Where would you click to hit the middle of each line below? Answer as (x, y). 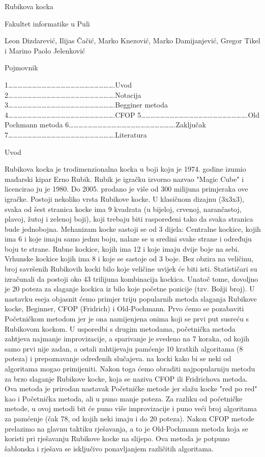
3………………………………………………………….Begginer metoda (86, 105)
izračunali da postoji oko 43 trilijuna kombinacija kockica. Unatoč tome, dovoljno (131, 278)
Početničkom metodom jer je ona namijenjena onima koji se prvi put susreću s (127, 319)
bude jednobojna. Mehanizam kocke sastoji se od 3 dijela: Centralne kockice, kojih (133, 228)
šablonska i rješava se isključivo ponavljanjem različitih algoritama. (109, 448)
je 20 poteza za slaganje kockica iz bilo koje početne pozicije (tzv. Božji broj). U (130, 289)
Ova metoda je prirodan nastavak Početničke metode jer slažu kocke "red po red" (131, 388)
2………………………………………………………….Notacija (73, 95)
